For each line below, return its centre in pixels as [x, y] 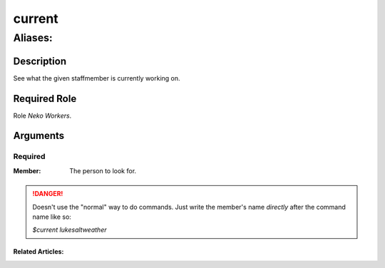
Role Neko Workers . [42, 115]
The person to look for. [103, 170]
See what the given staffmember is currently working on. [97, 78]
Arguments [39, 136]
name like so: [52, 217]
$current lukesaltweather [70, 230]
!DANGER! [48, 194]
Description [40, 61]
